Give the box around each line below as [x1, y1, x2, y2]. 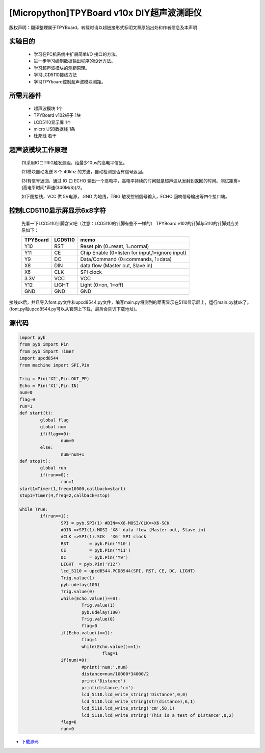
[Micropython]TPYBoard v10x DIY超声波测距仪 [9, 7, 202, 18]
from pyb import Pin [19, 341, 69, 347]
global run [40, 465, 66, 471]
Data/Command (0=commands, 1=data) [80, 256, 172, 262]
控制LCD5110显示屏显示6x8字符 [9, 207, 106, 215]
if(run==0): [40, 472, 69, 478]
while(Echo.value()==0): [60, 596, 121, 601]
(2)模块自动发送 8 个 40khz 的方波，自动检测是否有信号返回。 [21, 169, 147, 175]
